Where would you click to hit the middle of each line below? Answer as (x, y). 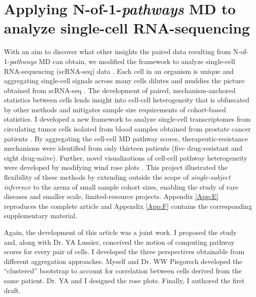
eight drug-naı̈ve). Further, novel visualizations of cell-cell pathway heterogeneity (126, 157)
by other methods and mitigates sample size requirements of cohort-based (115, 109)
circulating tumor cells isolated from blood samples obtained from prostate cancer (128, 129)
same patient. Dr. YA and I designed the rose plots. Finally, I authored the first (124, 280)
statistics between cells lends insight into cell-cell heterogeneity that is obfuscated (127, 100)
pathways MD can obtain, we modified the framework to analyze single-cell (122, 61)
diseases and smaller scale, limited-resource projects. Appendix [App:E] (111, 196)
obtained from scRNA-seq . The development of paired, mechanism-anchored (120, 90)
